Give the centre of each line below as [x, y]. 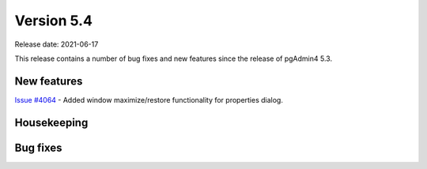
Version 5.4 [53, 21]
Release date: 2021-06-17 [57, 44]
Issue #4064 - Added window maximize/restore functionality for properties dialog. [149, 100]
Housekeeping [51, 122]
